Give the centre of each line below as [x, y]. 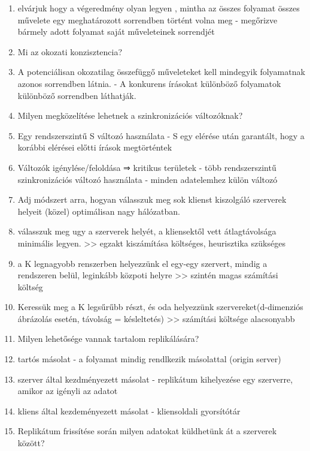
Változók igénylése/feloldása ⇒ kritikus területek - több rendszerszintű [147, 167]
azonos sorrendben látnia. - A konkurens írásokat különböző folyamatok [149, 83]
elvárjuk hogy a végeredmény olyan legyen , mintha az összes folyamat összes [159, 8]
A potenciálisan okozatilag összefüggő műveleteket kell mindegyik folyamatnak [161, 72]
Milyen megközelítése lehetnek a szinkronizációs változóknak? [130, 115]
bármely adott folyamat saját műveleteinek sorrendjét [116, 31]
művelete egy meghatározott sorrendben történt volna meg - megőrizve [148, 19]
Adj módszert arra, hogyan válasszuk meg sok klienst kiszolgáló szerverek [152, 199]
